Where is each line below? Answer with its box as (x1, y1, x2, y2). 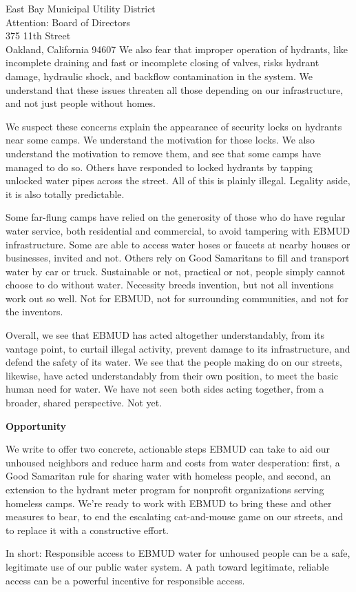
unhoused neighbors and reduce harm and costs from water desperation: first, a (6, 455, 340, 469)
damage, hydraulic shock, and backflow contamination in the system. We (6, 68, 313, 83)
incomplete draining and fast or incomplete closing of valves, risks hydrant (6, 55, 320, 70)
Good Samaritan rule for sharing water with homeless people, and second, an (6, 468, 331, 483)
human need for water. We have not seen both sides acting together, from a (6, 382, 324, 396)
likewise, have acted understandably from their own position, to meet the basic (6, 368, 339, 382)
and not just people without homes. (6, 96, 156, 110)
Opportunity (6, 418, 67, 433)
